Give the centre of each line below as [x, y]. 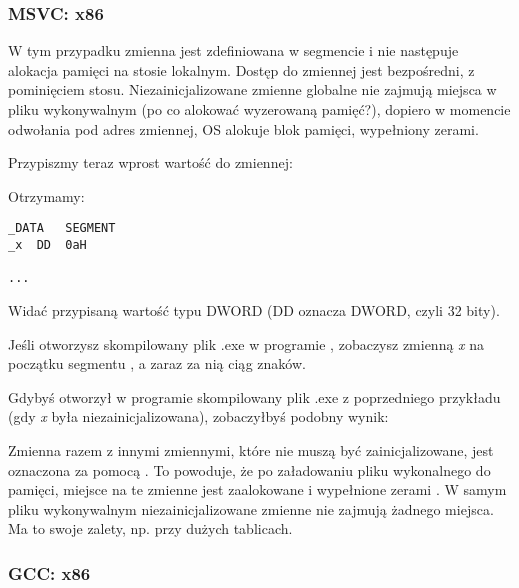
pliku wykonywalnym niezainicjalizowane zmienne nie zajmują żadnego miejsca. [251, 508]
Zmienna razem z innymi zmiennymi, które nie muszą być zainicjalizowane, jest [251, 449]
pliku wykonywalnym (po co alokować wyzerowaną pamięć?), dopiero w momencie [259, 109]
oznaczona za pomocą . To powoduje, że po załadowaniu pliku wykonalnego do [249, 469]
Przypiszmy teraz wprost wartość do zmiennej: [150, 162]
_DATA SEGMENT [62, 228]
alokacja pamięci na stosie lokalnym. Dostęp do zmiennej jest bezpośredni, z [241, 69]
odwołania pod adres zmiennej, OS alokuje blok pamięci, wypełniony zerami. [243, 128]
